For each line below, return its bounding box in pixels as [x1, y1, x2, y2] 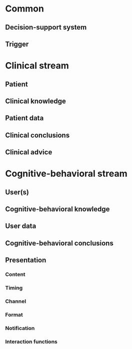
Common [5, 3, 44, 15]
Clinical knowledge [5, 97, 66, 105]
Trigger [5, 40, 29, 48]
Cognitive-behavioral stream [5, 168, 127, 179]
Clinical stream [5, 60, 69, 72]
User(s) [5, 188, 29, 196]
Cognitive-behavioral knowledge [5, 205, 110, 213]
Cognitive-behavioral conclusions [5, 239, 113, 247]
